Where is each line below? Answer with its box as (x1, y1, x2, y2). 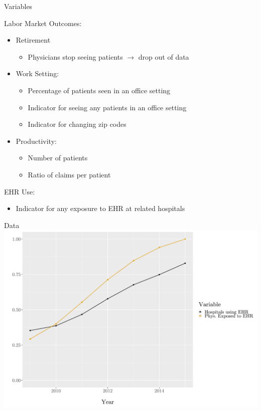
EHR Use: (4, 186, 35, 196)
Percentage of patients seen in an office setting (28, 85, 171, 95)
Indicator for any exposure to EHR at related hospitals (16, 203, 185, 214)
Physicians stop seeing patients (28, 51, 123, 62)
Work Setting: (16, 68, 59, 79)
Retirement (16, 35, 51, 45)
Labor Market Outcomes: (4, 18, 82, 28)
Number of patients (28, 152, 88, 163)
